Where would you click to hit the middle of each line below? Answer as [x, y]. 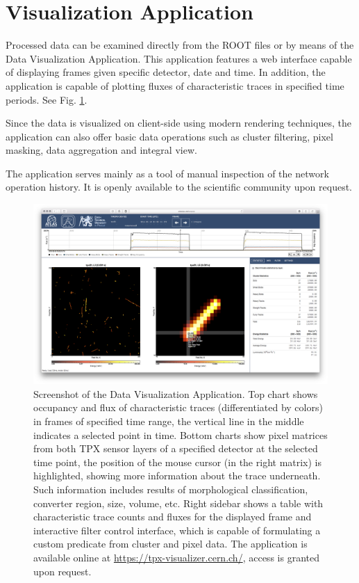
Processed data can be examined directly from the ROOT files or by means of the [180, 45]
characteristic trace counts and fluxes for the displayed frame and [173, 517]
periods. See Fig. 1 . [47, 99]
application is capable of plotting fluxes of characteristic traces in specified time [175, 85]
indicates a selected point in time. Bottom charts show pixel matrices [181, 434]
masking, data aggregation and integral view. [101, 150]
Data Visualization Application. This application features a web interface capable [179, 58]
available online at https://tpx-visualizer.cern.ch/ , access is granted [176, 557]
